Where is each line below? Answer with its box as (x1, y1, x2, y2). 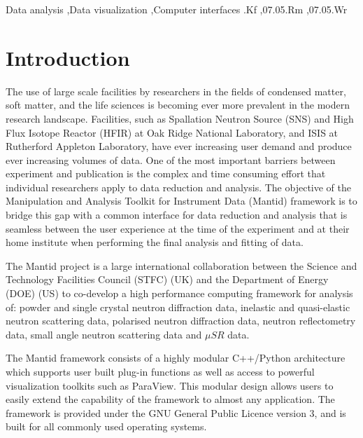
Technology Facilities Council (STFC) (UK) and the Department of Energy (6, 272, 329, 287)
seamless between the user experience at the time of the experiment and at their (6, 221, 350, 235)
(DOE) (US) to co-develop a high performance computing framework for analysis (6, 286, 353, 301)
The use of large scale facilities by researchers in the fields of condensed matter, (6, 83, 346, 98)
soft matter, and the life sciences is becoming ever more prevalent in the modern (6, 97, 350, 112)
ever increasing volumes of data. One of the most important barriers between (6, 152, 336, 167)
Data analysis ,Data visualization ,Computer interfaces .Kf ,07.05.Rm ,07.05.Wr (6, 2, 348, 16)
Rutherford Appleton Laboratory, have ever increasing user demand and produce (6, 139, 352, 153)
